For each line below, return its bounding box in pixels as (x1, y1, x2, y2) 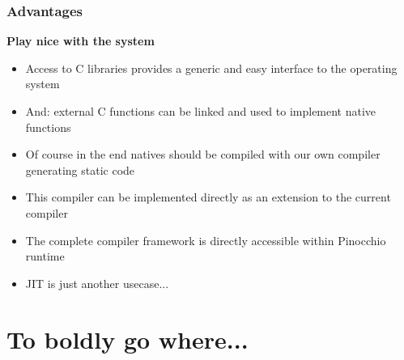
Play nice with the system (6, 32, 155, 49)
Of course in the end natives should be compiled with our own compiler (25, 146, 381, 163)
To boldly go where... (6, 322, 249, 355)
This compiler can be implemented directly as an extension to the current (25, 188, 391, 205)
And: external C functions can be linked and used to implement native (25, 103, 376, 119)
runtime (25, 248, 65, 265)
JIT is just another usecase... (25, 274, 169, 291)
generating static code (25, 161, 135, 178)
